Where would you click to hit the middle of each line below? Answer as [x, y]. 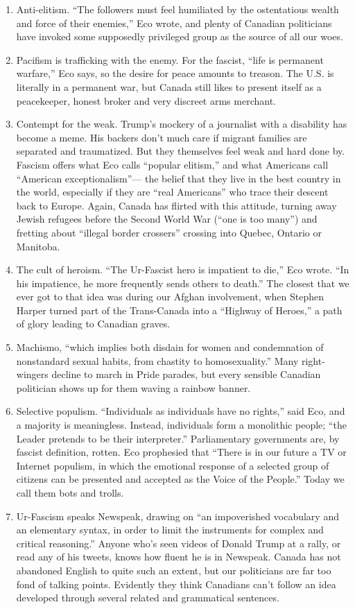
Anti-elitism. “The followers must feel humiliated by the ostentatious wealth [177, 9]
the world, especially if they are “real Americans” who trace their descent [172, 192]
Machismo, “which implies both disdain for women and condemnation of [170, 347]
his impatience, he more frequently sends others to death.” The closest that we [183, 283]
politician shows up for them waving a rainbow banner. [133, 387]
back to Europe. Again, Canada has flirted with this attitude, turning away [176, 205]
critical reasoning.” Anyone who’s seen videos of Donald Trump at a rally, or [179, 543]
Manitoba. [38, 246]
